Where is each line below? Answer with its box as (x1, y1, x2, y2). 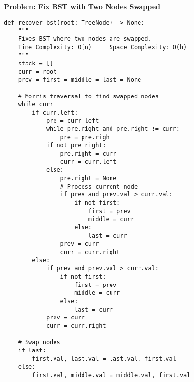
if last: (18, 347, 46, 354)
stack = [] (18, 60, 54, 67)
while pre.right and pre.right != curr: (46, 126, 180, 133)
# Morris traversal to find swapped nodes (18, 93, 159, 100)
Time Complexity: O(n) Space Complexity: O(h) (18, 43, 187, 51)
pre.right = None (60, 175, 117, 182)
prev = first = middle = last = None (18, 76, 141, 84)
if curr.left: (32, 109, 78, 116)
